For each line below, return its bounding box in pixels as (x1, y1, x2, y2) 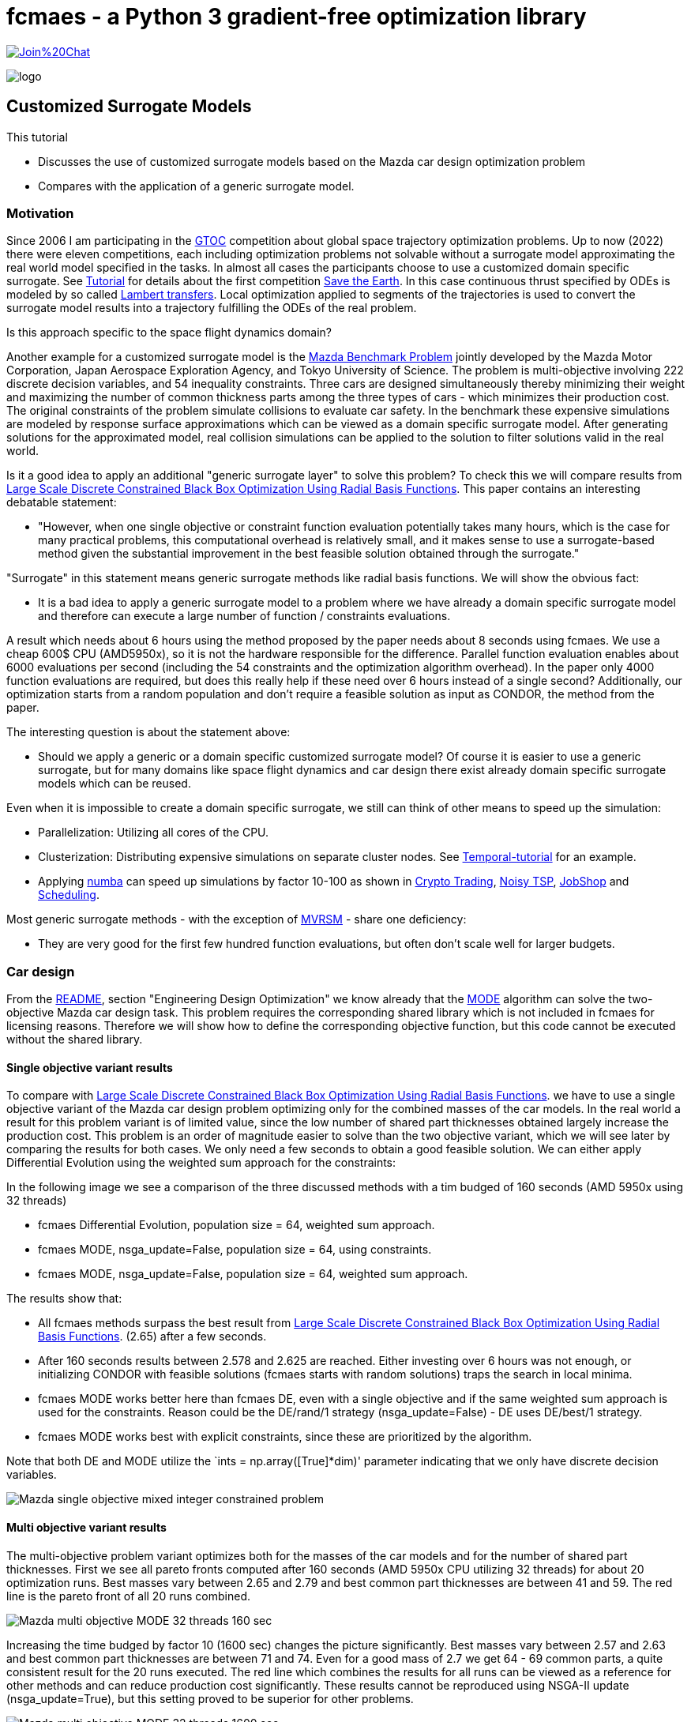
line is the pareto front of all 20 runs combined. (6, 1589, 250, 1603)
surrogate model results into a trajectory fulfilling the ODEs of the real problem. (6, 301, 417, 315)
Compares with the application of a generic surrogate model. (38, 179, 355, 193)
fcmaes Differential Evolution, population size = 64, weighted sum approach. (38, 1218, 435, 1232)
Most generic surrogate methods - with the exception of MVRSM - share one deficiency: (6, 912, 467, 927)
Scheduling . (38, 888, 100, 902)
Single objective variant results (6, 1060, 173, 1074)
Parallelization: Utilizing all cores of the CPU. (38, 825, 269, 840)
